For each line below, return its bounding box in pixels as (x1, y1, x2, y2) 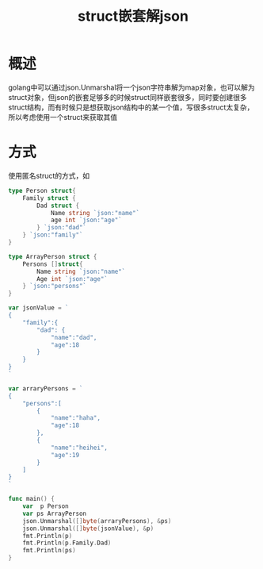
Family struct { (22, 194, 77, 202)
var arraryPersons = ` (8, 384, 83, 393)
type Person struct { (8, 186, 77, 194)
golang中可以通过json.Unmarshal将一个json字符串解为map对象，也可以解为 (8, 83, 255, 92)
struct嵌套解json (78, 7, 189, 25)
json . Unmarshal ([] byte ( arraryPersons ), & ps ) (22, 517, 172, 525)
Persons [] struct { (22, 260, 83, 268)
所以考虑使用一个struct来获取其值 (8, 112, 118, 121)
